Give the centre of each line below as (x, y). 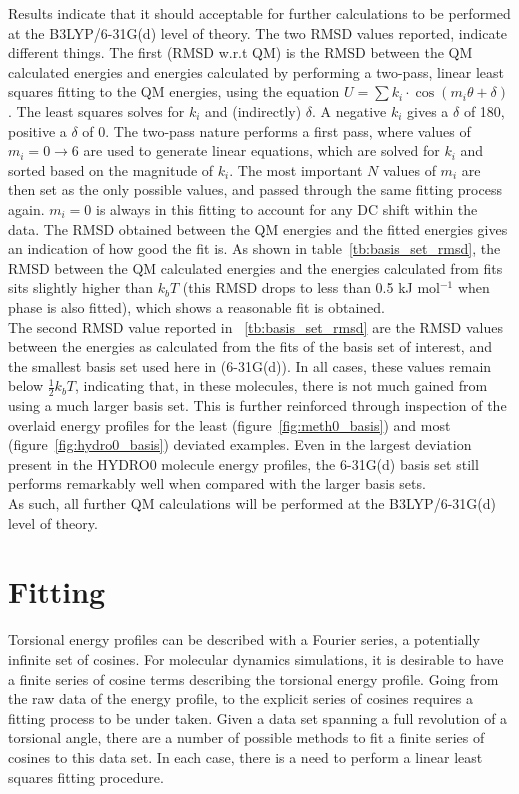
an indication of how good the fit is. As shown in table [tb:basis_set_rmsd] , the (254, 248)
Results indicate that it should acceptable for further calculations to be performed (259, 13)
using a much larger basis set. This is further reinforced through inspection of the (257, 405)
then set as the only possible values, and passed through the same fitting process (255, 189)
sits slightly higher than (80, 287)
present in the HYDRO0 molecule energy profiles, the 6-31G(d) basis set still (243, 463)
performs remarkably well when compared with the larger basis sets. (217, 483)
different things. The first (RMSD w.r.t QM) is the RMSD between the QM (240, 52)
